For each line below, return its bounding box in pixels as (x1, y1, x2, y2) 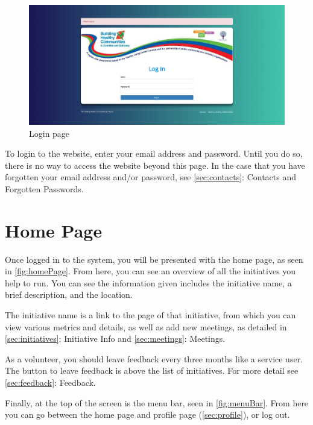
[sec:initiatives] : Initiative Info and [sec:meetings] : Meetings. (5, 332, 226, 345)
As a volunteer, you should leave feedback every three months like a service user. (5, 352, 303, 365)
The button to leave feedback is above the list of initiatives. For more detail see (5, 364, 299, 377)
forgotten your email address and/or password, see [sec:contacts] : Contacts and (5, 171, 297, 183)
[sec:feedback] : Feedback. (5, 376, 96, 388)
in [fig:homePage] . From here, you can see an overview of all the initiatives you (5, 265, 296, 277)
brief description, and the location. (5, 288, 133, 301)
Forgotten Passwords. (5, 182, 84, 195)
